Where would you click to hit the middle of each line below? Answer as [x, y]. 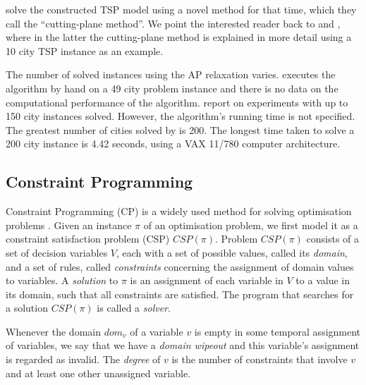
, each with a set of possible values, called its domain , [232, 252]
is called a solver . [134, 308]
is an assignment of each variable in [207, 280]
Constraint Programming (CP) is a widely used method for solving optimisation [179, 211]
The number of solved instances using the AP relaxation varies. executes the [171, 74]
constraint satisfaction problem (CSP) [88, 239]
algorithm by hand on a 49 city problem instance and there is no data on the [172, 88]
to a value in [323, 280]
